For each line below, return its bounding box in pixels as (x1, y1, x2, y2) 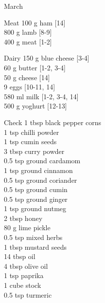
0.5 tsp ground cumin (4, 184, 68, 195)
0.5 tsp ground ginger (4, 194, 68, 204)
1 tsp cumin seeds (4, 136, 57, 147)
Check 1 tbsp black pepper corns (4, 117, 102, 127)
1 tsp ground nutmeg (4, 203, 67, 214)
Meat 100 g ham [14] (4, 17, 66, 27)
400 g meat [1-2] (4, 36, 52, 46)
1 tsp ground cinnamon (4, 165, 73, 175)
